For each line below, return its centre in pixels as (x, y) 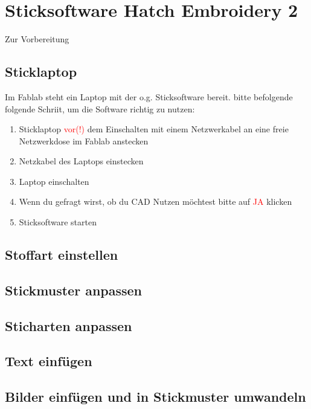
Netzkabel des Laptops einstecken (81, 161)
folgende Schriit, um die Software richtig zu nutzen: (100, 108)
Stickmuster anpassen (74, 290)
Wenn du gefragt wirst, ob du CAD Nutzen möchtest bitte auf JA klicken (155, 201)
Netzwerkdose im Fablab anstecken (84, 140)
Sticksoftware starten (58, 222)
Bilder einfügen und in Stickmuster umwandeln (155, 397)
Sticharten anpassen (69, 325)
